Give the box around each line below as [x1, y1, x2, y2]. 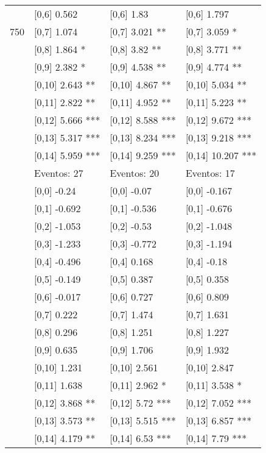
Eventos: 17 [185, 166, 235, 180]
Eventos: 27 [34, 166, 83, 180]
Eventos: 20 [110, 166, 159, 180]
